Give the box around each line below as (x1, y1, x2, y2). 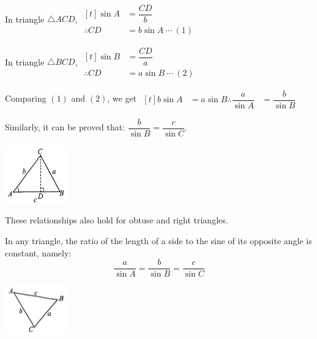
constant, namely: (5, 246, 72, 259)
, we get (107, 91, 137, 104)
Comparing (5, 91, 47, 104)
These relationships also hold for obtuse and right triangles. (5, 214, 228, 226)
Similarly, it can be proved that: (5, 121, 125, 133)
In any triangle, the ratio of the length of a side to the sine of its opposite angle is (5, 234, 312, 247)
